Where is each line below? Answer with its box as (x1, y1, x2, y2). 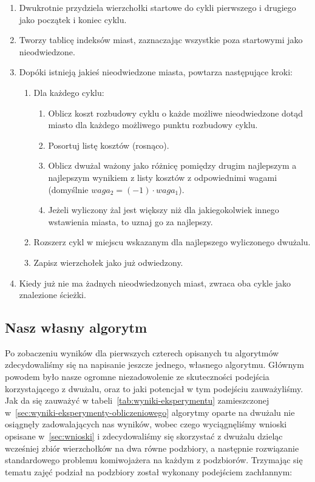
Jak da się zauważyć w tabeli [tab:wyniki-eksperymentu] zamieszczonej (5, 394, 269, 407)
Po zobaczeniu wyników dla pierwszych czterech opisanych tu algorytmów (5, 346, 279, 359)
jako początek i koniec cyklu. (19, 13, 127, 25)
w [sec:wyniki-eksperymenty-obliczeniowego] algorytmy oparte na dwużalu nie (5, 406, 295, 418)
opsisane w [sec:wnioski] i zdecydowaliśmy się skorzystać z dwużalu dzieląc (5, 430, 283, 443)
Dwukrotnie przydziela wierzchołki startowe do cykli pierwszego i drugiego (19, 1, 296, 13)
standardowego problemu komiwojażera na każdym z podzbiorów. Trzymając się (5, 453, 303, 466)
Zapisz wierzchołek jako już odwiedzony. (33, 256, 183, 268)
